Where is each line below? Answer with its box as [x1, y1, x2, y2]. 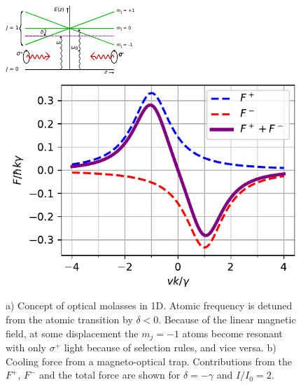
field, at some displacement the [6, 325, 139, 340]
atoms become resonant [182, 325, 283, 340]
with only [6, 340, 46, 355]
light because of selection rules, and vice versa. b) [64, 340, 276, 355]
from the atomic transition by [6, 312, 133, 327]
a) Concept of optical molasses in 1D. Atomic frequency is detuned [6, 298, 293, 313]
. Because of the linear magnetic [158, 312, 296, 327]
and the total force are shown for [39, 367, 181, 382]
